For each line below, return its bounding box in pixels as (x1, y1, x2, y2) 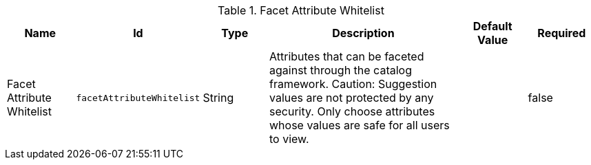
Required (537, 26, 586, 40)
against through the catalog (269, 63, 412, 77)
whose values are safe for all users (269, 118, 450, 132)
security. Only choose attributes (269, 104, 435, 118)
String (203, 91, 234, 104)
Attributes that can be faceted (269, 49, 424, 63)
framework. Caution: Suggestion (269, 77, 437, 91)
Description (332, 26, 395, 40)
